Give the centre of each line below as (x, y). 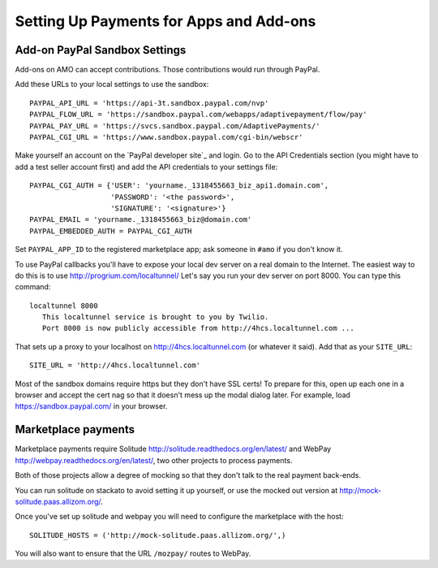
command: (33, 287)
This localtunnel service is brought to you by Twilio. (155, 317)
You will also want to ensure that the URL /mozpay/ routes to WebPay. (133, 553)
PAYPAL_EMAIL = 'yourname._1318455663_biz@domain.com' (141, 220)
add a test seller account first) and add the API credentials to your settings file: (146, 167)
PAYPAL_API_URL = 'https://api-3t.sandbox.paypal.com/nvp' (149, 103)
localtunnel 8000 (64, 306)
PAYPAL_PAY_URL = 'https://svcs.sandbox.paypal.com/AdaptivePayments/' (175, 126)
